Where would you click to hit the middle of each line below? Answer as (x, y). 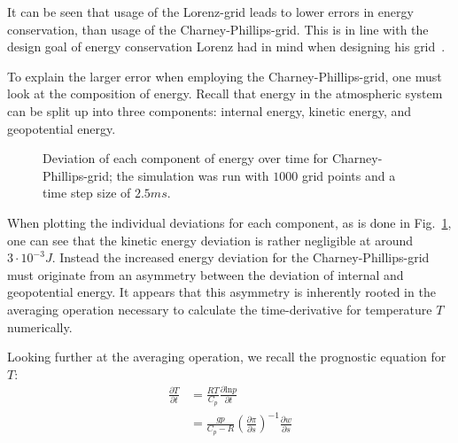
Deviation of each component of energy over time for (186, 158)
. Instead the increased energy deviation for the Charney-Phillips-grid (241, 257)
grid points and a (349, 175)
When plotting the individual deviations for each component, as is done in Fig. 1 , (229, 222)
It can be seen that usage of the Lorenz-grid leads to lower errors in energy (210, 12)
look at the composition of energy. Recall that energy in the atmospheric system (225, 93)
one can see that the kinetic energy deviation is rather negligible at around (210, 240)
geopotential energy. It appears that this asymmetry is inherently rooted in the (221, 292)
